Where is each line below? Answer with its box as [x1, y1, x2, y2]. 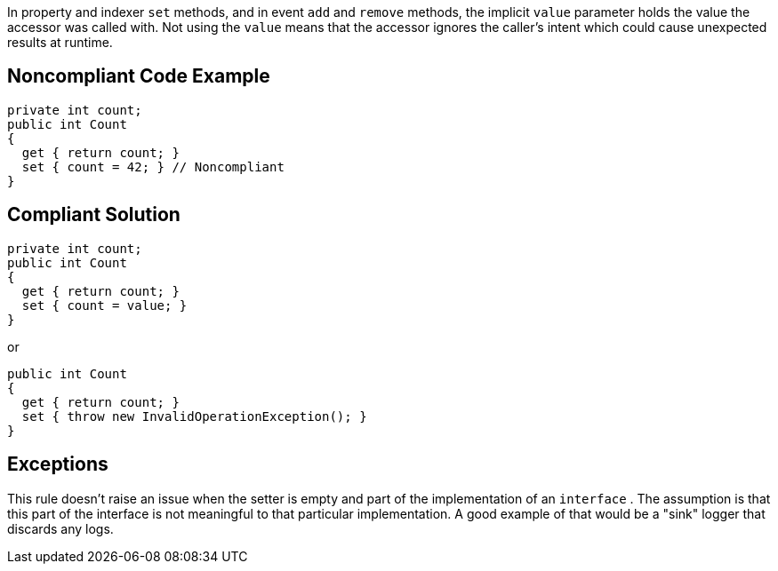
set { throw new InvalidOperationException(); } [21, 408, 367, 424]
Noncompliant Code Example [7, 65, 270, 88]
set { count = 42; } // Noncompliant [21, 159, 285, 174]
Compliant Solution [7, 203, 180, 226]
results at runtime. [7, 35, 113, 50]
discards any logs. [7, 520, 114, 536]
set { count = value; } [21, 297, 188, 313]
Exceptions [7, 453, 108, 476]
